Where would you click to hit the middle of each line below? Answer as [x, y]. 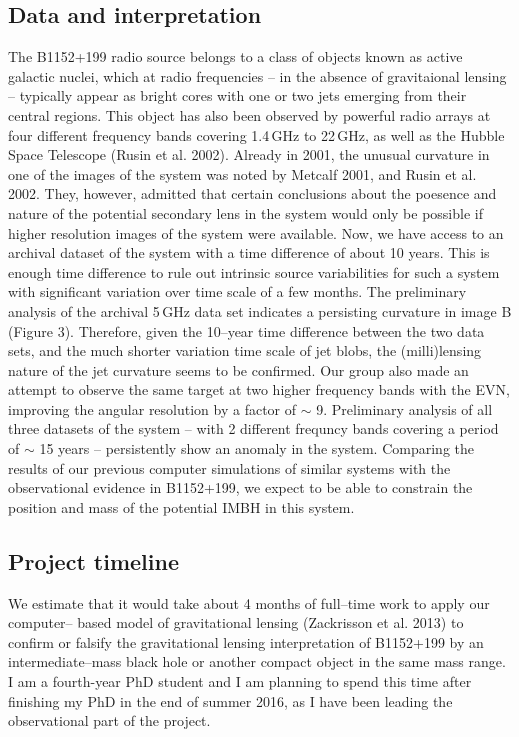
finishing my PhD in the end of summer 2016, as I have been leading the [230, 700]
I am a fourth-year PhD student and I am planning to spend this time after [240, 681]
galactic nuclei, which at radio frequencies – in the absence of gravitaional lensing [257, 75]
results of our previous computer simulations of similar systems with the [229, 467]
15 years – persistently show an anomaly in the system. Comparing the [256, 448]
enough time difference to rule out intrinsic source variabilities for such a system [254, 271]
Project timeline [93, 560]
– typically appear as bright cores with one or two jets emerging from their [237, 95]
